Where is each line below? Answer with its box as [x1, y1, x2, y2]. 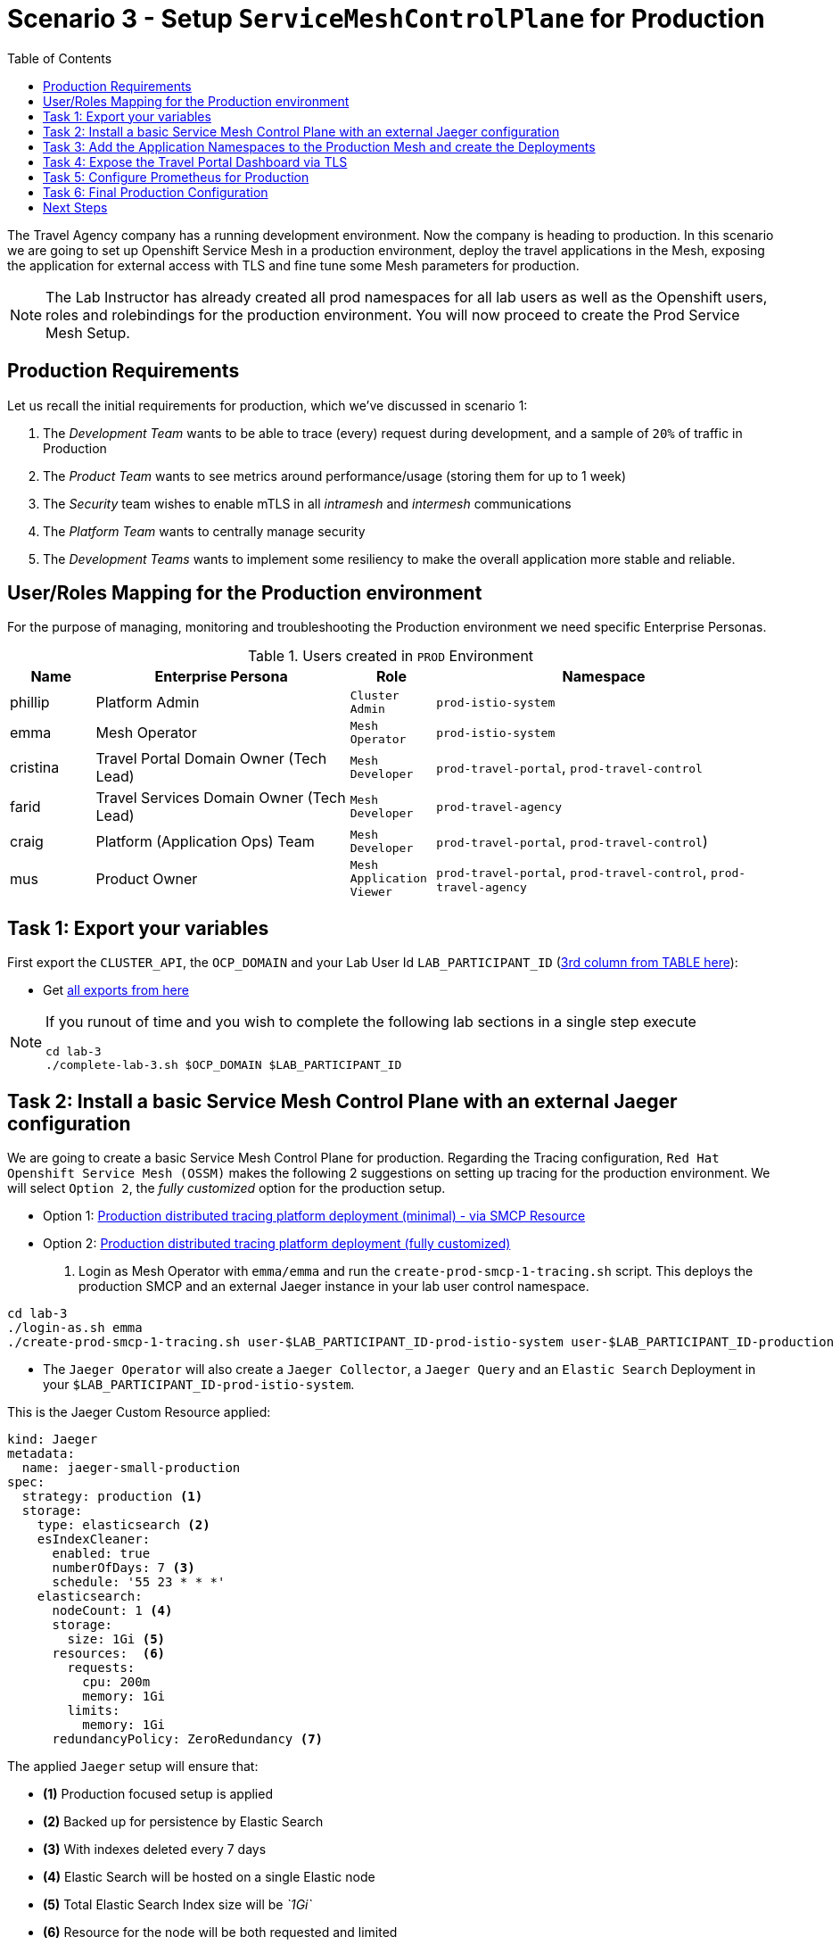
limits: [67, 1703, 120, 1718]
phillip [10, 693, 50, 712]
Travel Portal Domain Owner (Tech [95, 749, 327, 768]
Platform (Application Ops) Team [95, 832, 315, 851]
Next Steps [43, 199, 108, 215]
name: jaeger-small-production [21, 1461, 241, 1476]
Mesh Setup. [45, 323, 130, 342]
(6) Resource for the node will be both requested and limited [43, 1924, 398, 1941]
